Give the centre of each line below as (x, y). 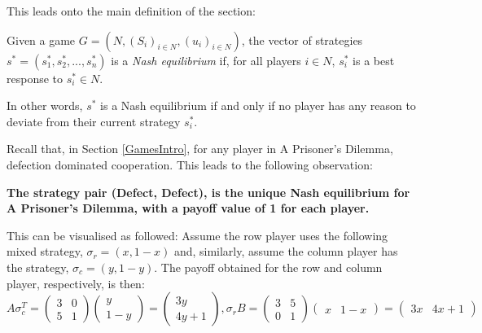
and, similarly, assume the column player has (286, 251)
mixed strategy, (45, 251)
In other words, (45, 105)
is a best (374, 60)
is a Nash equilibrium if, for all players (206, 60)
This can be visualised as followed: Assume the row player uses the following (197, 235)
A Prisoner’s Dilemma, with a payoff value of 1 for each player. (188, 208)
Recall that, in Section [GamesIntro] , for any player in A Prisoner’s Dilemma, (200, 149)
